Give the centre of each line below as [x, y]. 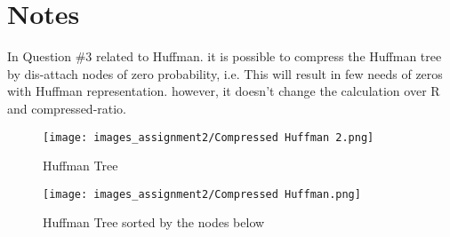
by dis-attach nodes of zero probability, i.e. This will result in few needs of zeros [225, 73]
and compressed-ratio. [67, 108]
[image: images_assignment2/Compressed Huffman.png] [202, 194]
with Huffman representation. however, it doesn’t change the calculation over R [224, 91]
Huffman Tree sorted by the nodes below [154, 222]
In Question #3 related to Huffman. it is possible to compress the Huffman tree [225, 56]
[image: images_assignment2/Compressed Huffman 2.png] [209, 137]
